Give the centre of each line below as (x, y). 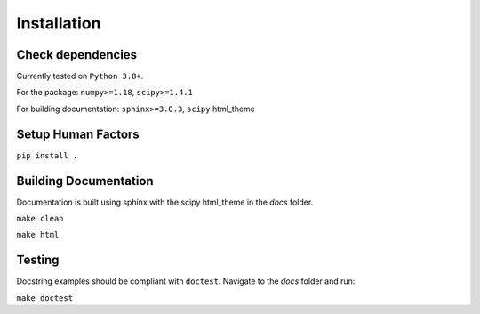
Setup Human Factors (78, 134)
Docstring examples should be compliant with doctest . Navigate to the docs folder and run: (186, 281)
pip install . (47, 155)
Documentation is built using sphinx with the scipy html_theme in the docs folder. (165, 202)
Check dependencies (77, 55)
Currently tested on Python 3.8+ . (80, 76)
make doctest (45, 298)
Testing (38, 260)
